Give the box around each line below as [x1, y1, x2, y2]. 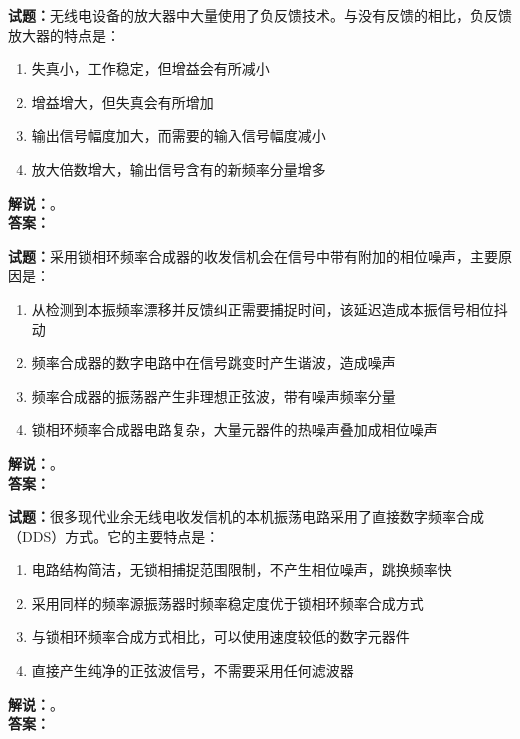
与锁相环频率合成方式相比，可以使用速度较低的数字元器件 [31, 626, 410, 647]
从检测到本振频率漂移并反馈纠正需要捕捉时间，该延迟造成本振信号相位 [31, 298, 494, 319]
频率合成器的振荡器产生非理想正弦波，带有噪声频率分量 [31, 385, 396, 406]
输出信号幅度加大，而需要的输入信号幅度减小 [31, 125, 326, 146]
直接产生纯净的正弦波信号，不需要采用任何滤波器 [31, 660, 354, 681]
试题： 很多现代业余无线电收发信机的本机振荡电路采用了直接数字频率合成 [8, 506, 484, 527]
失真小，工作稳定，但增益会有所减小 [31, 58, 270, 79]
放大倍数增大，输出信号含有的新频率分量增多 [31, 158, 326, 179]
